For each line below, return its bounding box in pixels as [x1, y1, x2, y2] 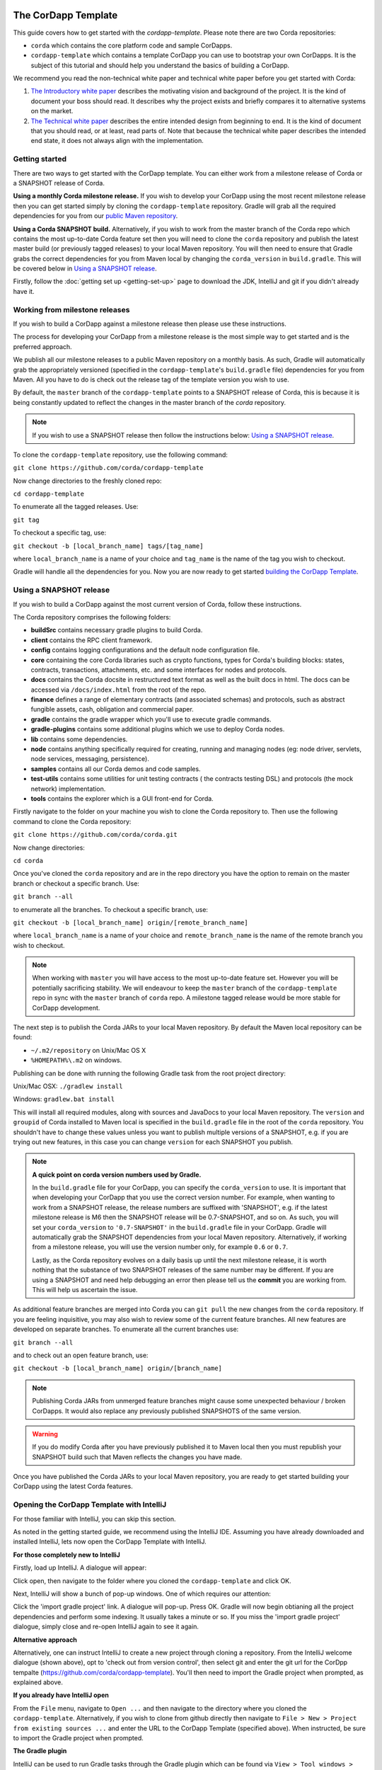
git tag [13, 515, 40, 524]
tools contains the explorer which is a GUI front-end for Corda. [30, 794, 214, 803]
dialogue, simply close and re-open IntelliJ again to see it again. [13, 1622, 199, 1631]
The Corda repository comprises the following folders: [13, 612, 171, 621]
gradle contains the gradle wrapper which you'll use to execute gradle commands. [30, 715, 272, 724]
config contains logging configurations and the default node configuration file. [30, 646, 260, 654]
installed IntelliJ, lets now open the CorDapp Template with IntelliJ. [13, 1537, 207, 1546]
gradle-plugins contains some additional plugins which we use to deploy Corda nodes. [30, 725, 285, 733]
